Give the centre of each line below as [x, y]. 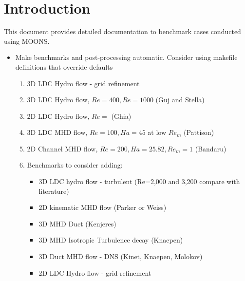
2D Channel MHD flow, [62, 148]
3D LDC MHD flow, [57, 132]
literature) [54, 191]
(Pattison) [199, 132]
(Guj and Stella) [180, 100]
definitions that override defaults [64, 66]
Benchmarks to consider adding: [75, 165]
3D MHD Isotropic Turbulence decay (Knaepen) [111, 240]
